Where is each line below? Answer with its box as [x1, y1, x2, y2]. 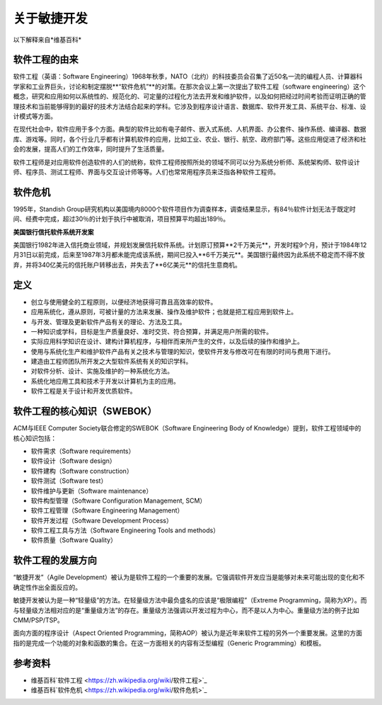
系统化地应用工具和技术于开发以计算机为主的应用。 [30, 377, 180, 385]
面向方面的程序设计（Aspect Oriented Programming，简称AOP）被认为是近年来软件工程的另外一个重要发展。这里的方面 [13, 629, 363, 637]
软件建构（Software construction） [30, 466, 134, 475]
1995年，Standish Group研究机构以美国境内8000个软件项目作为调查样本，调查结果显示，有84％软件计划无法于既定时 [13, 205, 357, 213]
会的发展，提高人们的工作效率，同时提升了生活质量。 [13, 145, 168, 154]
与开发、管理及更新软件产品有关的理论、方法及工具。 [30, 317, 186, 326]
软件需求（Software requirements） [30, 447, 135, 455]
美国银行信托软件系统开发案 [13, 227, 94, 236]
